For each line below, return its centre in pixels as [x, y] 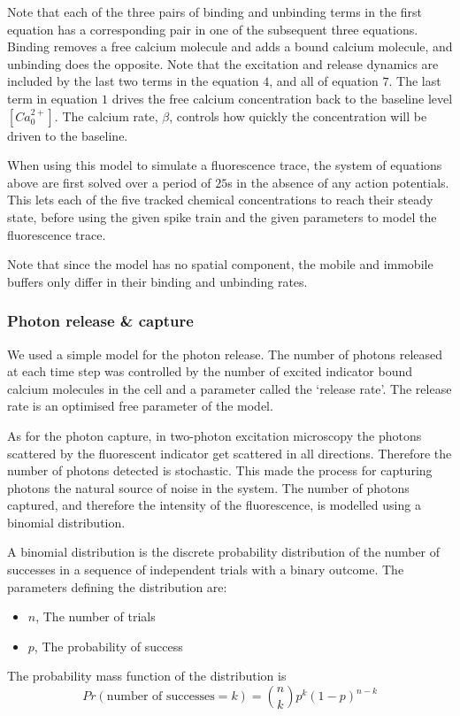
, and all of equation [324, 81]
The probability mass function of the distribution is [147, 676]
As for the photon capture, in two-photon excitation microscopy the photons [215, 435]
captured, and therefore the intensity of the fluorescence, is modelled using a [214, 505]
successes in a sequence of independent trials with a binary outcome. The [206, 570]
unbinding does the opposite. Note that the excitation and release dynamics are [223, 63]
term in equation [53, 98]
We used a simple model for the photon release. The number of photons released [225, 354]
